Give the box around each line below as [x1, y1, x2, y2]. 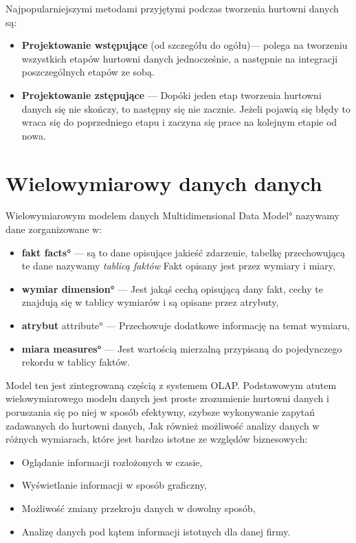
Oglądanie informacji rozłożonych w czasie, [21, 454, 203, 469]
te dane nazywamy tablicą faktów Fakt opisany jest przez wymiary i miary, [21, 258, 335, 273]
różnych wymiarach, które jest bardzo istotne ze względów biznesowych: [5, 432, 308, 446]
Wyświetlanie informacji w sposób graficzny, [21, 478, 207, 492]
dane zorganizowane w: [5, 222, 102, 236]
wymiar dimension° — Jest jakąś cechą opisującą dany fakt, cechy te [21, 281, 323, 296]
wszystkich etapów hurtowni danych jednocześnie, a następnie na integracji [21, 51, 338, 65]
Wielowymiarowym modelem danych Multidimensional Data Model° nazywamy [5, 208, 340, 223]
